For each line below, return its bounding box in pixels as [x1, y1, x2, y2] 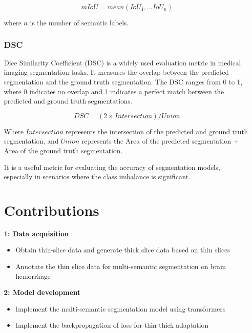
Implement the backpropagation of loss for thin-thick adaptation [15, 320, 209, 330]
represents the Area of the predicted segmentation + [82, 136, 239, 146]
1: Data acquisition [4, 228, 69, 238]
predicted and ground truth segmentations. [4, 96, 132, 106]
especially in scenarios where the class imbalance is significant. [4, 171, 190, 182]
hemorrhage [15, 271, 51, 281]
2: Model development [4, 287, 81, 297]
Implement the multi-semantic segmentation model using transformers [15, 303, 226, 313]
